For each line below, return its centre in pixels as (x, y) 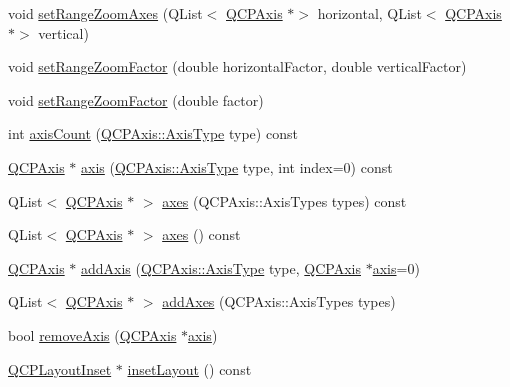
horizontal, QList (369, 13)
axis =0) (396, 267)
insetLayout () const (189, 368)
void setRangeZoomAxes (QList (105, 13)
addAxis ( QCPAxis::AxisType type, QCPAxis (221, 267)
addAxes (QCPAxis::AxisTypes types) (279, 301)
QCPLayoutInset (60, 368)
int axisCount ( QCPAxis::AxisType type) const (153, 133)
